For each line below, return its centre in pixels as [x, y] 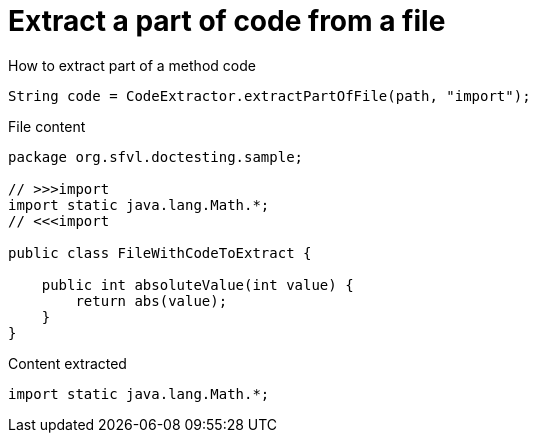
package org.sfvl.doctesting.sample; [156, 156]
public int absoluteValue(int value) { [197, 284]
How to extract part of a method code [132, 65]
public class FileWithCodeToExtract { [160, 252]
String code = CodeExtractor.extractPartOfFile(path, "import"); [269, 95]
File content [47, 126]
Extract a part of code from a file [227, 21]
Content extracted [67, 363]
